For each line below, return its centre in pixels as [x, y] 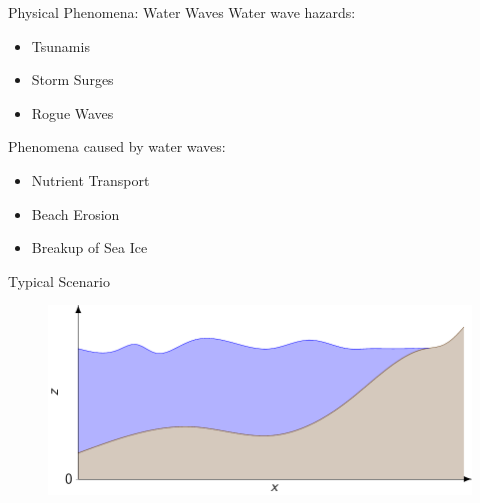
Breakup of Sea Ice [89, 247]
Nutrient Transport [90, 179]
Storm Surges [72, 79]
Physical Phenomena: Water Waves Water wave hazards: [182, 12]
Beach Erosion [75, 213]
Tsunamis [60, 45]
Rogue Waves [72, 112]
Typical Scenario [59, 280]
